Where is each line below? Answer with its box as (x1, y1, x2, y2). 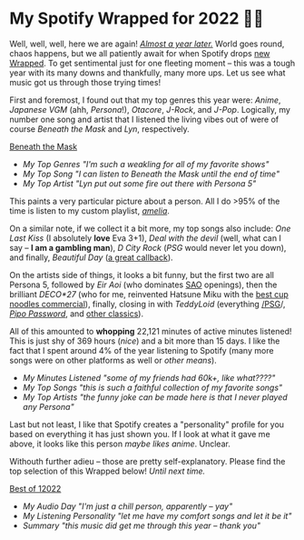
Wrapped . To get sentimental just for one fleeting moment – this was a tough (9, 57, 296, 68)
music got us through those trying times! (9, 76, 162, 87)
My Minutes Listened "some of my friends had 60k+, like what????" (22, 372, 276, 383)
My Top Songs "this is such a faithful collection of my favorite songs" (22, 382, 283, 393)
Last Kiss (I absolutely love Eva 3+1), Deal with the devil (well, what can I (9, 232, 281, 244)
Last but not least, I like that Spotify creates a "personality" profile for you (9, 418, 284, 430)
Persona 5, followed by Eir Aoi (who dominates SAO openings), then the (9, 279, 278, 290)
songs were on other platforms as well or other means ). (9, 355, 218, 365)
